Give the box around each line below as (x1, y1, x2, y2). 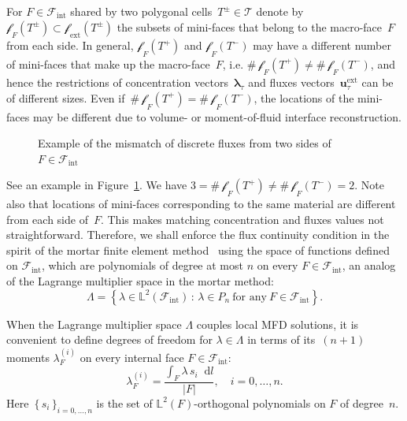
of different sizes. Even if (6, 89, 125, 106)
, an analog (342, 257, 396, 274)
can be (361, 74, 394, 91)
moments (6, 348, 50, 365)
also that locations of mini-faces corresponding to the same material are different (6, 195, 396, 211)
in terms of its (247, 331, 316, 348)
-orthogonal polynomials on (194, 394, 326, 411)
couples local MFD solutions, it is (196, 315, 359, 332)
